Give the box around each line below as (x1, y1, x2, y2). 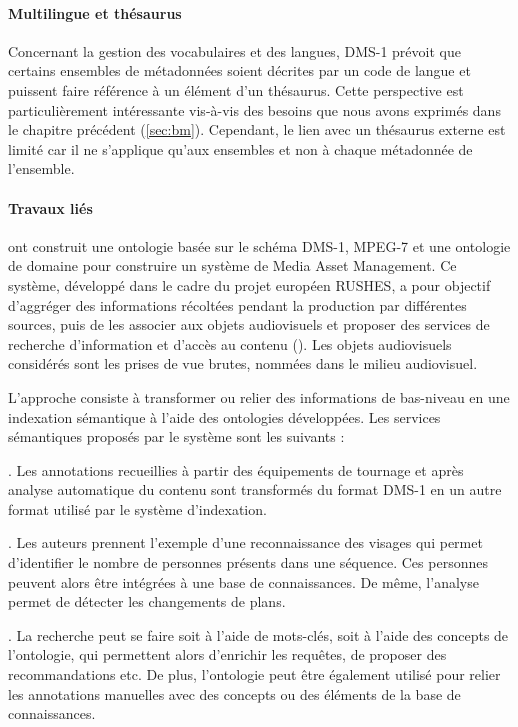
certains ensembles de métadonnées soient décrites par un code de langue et (8, 60, 471, 81)
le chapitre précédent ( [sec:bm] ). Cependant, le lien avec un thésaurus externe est (8, 119, 506, 140)
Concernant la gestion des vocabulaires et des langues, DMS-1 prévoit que (8, 40, 461, 61)
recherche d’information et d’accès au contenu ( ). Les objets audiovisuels (8, 333, 452, 354)
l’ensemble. (8, 158, 75, 179)
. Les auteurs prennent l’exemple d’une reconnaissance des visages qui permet (8, 532, 483, 553)
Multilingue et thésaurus (8, 2, 182, 23)
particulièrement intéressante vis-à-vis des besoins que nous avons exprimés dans (8, 99, 501, 120)
